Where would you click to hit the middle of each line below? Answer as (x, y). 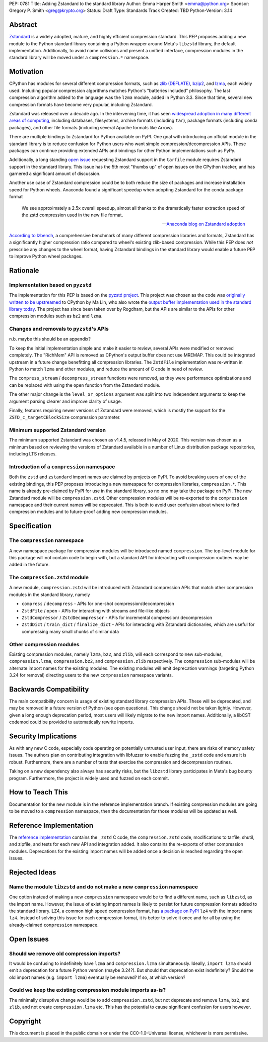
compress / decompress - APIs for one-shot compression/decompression (98, 604)
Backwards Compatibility (49, 689)
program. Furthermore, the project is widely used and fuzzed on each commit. (89, 778)
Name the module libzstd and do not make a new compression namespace (103, 886)
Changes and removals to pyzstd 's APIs (59, 329)
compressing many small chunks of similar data (70, 631)
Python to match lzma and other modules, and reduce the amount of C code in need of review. (106, 369)
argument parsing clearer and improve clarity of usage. (66, 401)
